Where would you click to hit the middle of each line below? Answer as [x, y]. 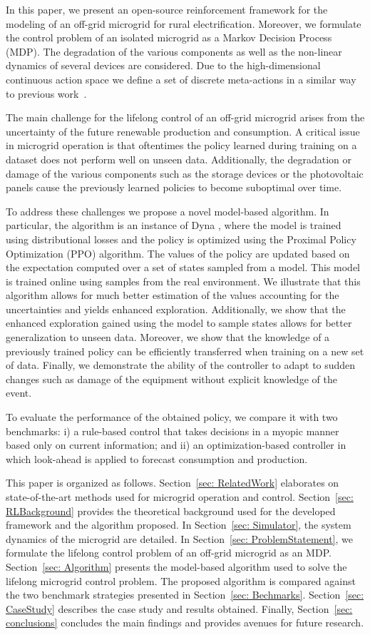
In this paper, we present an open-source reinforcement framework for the [167, 9]
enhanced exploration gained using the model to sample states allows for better [179, 323]
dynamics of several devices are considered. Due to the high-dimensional [163, 65]
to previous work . [46, 93]
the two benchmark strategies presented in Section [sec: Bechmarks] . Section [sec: [185, 595]
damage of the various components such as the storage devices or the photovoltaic [185, 173]
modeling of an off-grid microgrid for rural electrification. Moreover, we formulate [184, 23]
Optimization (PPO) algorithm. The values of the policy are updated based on [178, 253]
